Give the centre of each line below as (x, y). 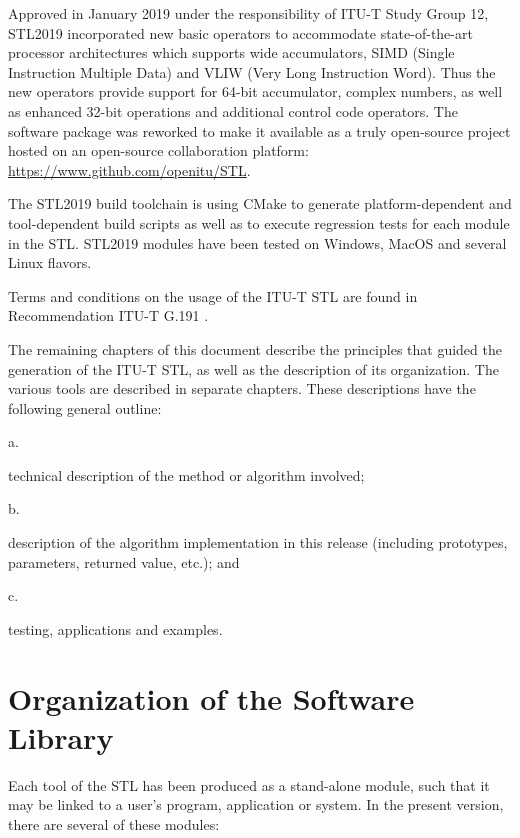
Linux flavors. (50, 262)
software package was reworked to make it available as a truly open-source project (259, 130)
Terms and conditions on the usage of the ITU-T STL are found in (213, 295)
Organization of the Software (211, 697)
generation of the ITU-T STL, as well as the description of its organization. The (253, 368)
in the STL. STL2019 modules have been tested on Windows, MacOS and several (257, 242)
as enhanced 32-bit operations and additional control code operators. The (233, 110)
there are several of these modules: (114, 823)
